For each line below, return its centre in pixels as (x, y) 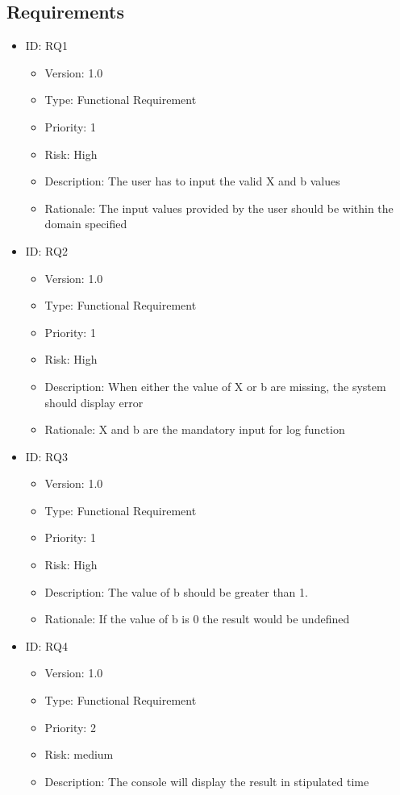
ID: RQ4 (46, 645)
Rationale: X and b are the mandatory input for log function (195, 429)
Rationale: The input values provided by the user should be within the (219, 208)
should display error (94, 402)
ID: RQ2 (46, 250)
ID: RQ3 (46, 456)
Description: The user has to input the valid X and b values (192, 181)
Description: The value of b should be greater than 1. (176, 591)
